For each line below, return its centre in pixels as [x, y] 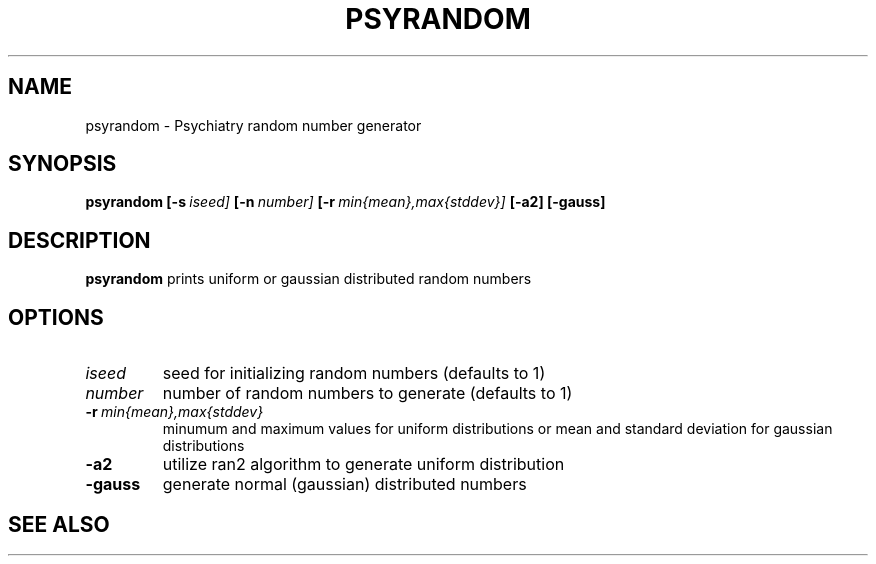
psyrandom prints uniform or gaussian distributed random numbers [308, 279]
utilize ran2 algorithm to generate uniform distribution [363, 464]
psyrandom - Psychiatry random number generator [253, 125]
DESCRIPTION [79, 240]
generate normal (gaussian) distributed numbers [344, 484]
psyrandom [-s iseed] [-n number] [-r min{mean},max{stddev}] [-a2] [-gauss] [345, 202]
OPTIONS [56, 317]
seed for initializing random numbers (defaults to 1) [354, 373]
